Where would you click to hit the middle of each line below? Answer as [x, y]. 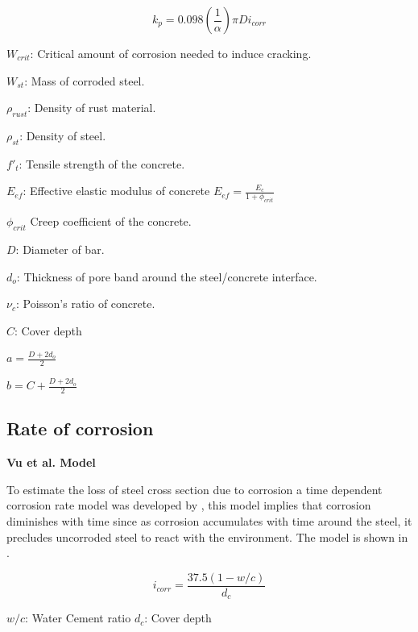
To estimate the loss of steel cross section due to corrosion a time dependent [195, 489]
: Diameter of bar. [60, 249]
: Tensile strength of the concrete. [102, 163]
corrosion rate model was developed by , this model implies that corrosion [189, 505]
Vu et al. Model [51, 462]
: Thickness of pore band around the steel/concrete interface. [167, 276]
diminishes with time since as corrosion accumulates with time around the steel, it [209, 520]
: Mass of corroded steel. [85, 80]
